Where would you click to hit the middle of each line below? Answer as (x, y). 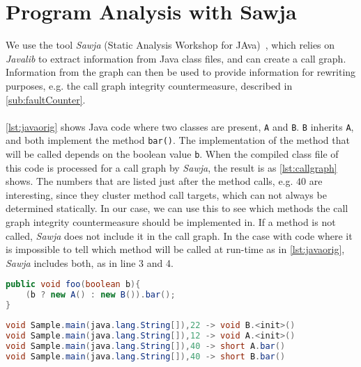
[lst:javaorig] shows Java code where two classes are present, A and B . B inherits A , (180, 126)
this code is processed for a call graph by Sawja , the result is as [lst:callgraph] (171, 167)
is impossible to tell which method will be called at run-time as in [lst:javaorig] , (175, 249)
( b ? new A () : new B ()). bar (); (100, 295)
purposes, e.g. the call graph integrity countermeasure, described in (149, 85)
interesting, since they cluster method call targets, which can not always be (166, 194)
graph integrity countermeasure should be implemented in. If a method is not (171, 222)
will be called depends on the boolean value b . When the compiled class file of (172, 154)
